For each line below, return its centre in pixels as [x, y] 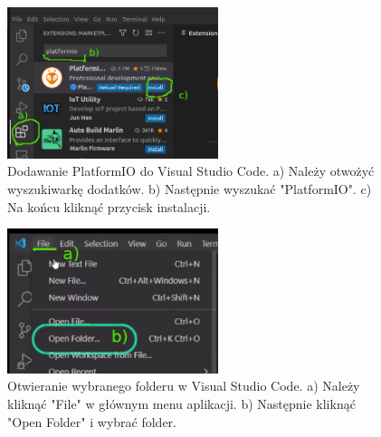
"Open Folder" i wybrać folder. [92, 421]
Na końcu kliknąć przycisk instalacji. [109, 206]
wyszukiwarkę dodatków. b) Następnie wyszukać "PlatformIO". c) [190, 189]
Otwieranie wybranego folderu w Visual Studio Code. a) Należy [184, 386]
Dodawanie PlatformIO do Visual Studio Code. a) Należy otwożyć [191, 171]
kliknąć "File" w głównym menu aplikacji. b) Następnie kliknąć [181, 403]
